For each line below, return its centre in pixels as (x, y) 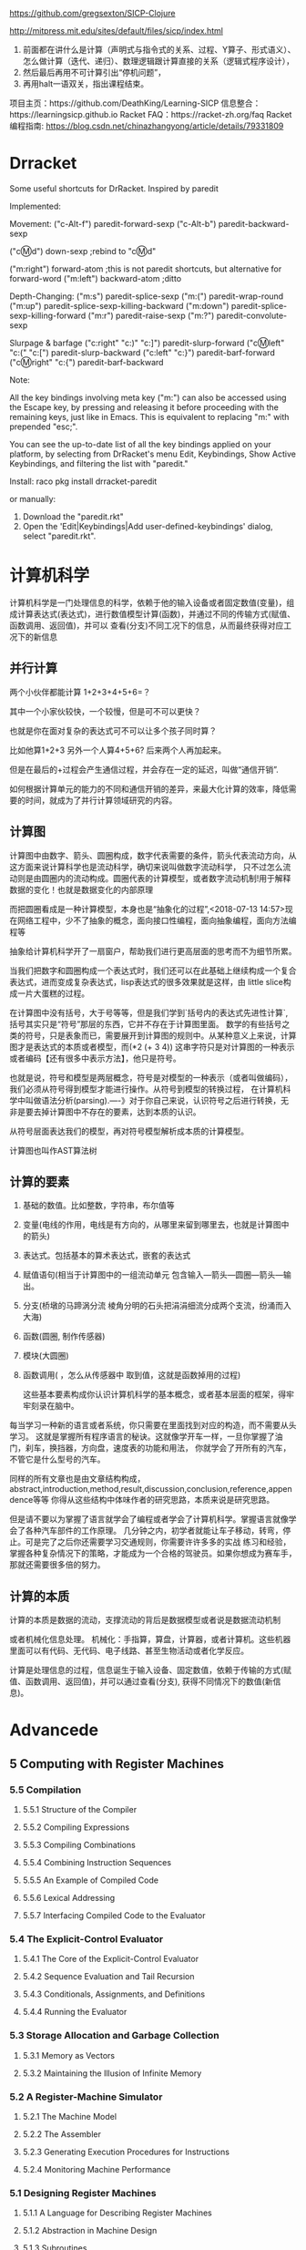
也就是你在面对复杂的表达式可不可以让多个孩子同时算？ (113, 730)
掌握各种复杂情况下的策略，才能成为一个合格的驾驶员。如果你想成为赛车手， (153, 1554)
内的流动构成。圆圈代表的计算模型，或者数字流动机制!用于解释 (174, 878)
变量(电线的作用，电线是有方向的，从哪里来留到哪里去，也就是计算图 (152, 1225)
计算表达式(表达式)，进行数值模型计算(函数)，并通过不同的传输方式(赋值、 (156, 613)
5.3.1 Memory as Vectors (69, 2055)
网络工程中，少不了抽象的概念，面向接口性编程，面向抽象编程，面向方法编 (157, 920)
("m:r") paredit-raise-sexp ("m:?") (151, 315)
